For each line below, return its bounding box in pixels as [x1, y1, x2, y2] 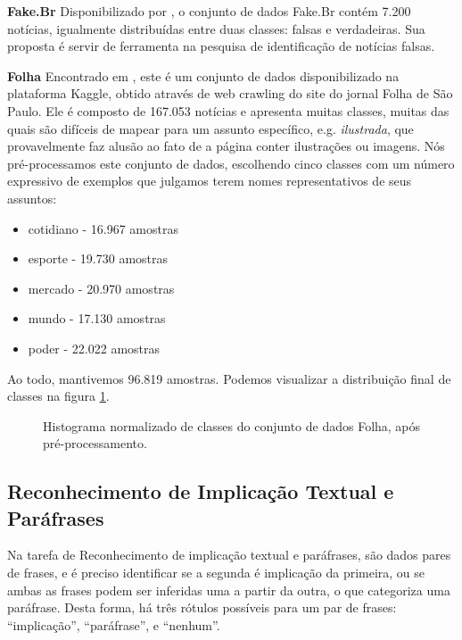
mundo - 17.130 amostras [28, 309, 166, 328]
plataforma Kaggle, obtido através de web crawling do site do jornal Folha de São [7, 84, 453, 103]
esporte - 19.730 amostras [28, 249, 169, 268]
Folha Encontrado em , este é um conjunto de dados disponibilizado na [7, 66, 400, 85]
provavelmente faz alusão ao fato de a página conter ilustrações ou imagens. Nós [7, 137, 445, 155]
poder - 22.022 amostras [28, 338, 161, 357]
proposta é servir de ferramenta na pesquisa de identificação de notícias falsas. [7, 37, 435, 55]
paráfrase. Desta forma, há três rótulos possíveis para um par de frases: [7, 598, 397, 617]
